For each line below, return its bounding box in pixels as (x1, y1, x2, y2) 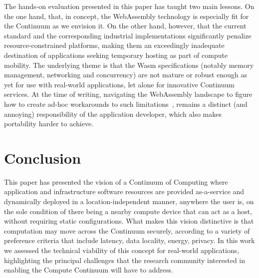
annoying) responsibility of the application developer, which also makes (4, 108, 222, 119)
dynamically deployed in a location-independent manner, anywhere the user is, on (4, 196, 254, 207)
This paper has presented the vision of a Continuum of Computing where (4, 176, 228, 187)
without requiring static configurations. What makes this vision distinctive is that (4, 216, 254, 226)
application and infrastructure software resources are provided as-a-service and (4, 186, 245, 197)
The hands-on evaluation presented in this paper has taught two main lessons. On (4, 1, 255, 11)
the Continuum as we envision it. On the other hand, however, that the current (4, 20, 247, 31)
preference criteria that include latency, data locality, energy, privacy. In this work (4, 235, 255, 246)
